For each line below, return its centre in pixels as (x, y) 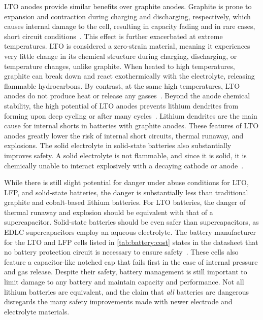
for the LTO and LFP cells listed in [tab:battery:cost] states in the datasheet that (131, 242)
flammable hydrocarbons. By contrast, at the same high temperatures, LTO (122, 85)
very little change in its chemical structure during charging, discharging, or (121, 56)
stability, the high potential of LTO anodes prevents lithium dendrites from (121, 105)
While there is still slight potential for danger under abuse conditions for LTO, (126, 182)
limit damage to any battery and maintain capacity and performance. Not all (124, 282)
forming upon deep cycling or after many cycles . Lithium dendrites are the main (131, 115)
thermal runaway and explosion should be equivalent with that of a (109, 212)
